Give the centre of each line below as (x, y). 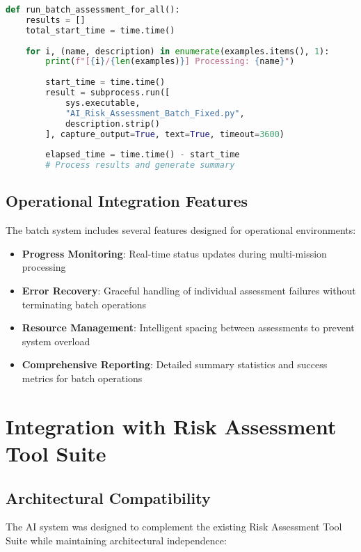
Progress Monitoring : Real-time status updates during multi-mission (174, 253)
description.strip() (112, 124)
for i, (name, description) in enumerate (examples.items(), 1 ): (177, 51)
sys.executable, (103, 103)
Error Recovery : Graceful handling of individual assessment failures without (189, 290)
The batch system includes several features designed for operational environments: (181, 230)
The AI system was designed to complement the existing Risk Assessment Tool (174, 527)
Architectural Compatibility (108, 497)
